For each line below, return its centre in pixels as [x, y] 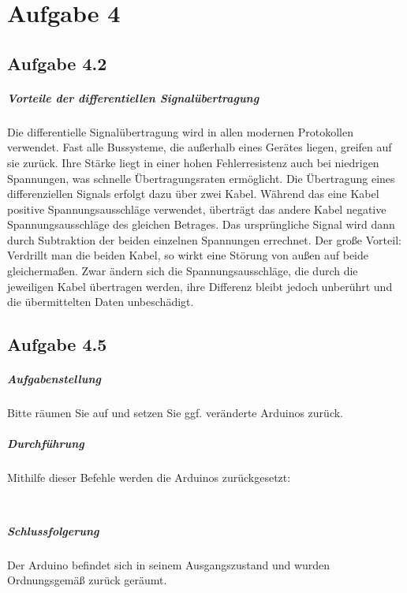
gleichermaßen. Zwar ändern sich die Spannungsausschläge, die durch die [183, 271]
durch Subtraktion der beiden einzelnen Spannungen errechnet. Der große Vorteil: [204, 239]
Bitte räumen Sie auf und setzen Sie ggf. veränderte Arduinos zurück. [175, 413]
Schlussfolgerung [53, 530]
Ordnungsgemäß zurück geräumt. [87, 580]
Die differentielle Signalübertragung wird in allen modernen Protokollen [180, 131]
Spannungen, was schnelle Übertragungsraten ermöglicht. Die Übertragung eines [201, 178]
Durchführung [46, 444]
